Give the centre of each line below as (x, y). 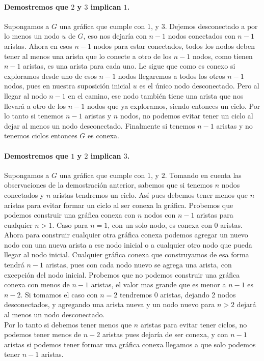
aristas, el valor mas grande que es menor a (159, 284)
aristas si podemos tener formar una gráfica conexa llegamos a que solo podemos (130, 344)
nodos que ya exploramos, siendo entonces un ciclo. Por (174, 106)
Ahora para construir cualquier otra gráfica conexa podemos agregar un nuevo (126, 235)
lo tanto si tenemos (34, 116)
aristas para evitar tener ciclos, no (194, 324)
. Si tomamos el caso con (59, 294)
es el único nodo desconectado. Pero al (199, 86)
